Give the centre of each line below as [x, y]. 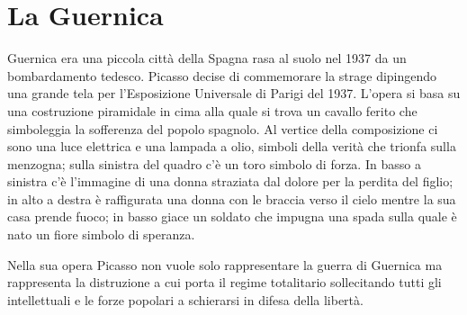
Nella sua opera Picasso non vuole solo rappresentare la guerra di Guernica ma [225, 264]
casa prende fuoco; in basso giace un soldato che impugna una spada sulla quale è [232, 216]
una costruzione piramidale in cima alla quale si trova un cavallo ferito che [212, 110]
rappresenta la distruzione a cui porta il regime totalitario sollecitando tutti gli [225, 282]
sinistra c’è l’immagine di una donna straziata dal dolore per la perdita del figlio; [230, 181]
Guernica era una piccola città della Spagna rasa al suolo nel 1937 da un [207, 58]
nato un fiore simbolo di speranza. [101, 234]
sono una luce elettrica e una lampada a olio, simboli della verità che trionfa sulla [232, 146]
